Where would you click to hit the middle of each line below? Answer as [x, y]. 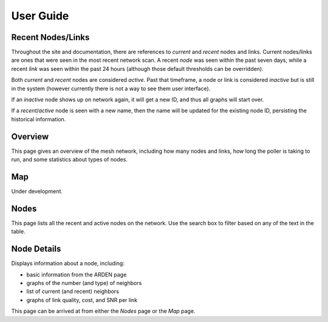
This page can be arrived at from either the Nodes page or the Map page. [103, 311]
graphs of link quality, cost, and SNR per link [82, 300]
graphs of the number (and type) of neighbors [84, 283]
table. [18, 232]
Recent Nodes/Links [50, 37]
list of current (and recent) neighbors [73, 292]
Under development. [37, 191]
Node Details [36, 249]
